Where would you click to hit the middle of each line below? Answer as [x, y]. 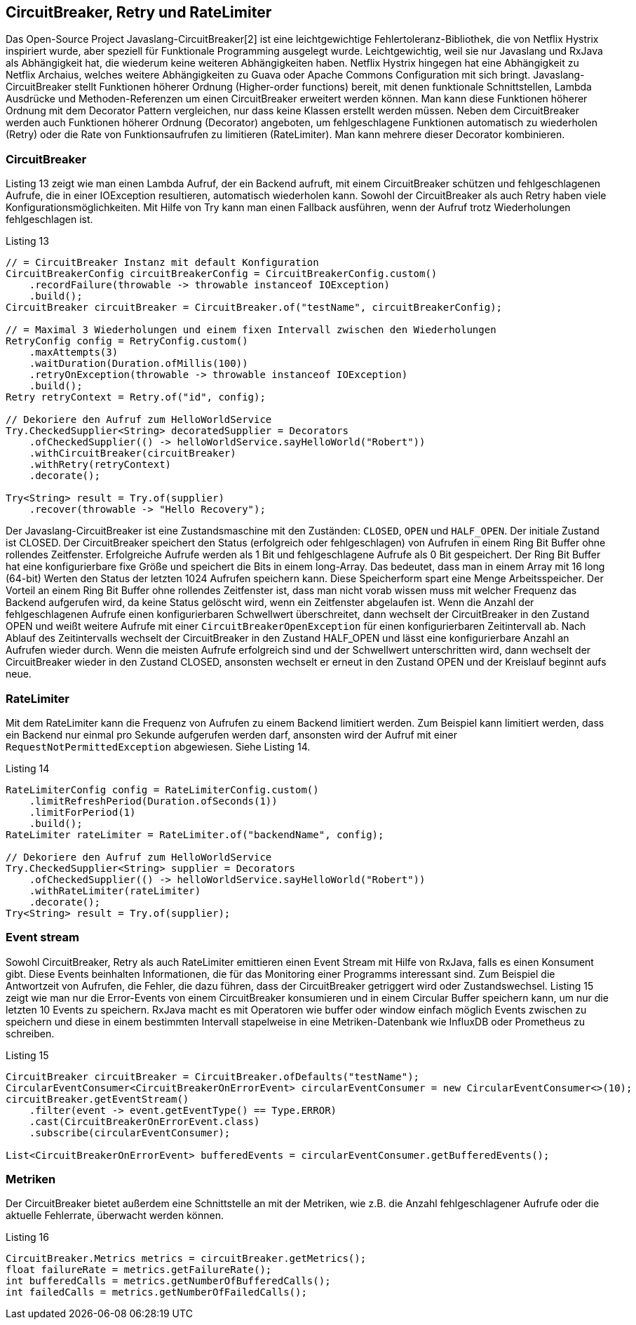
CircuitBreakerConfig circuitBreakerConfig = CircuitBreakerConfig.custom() [222, 274]
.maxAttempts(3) [74, 352]
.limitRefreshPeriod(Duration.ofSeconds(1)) [153, 801]
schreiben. [30, 1033]
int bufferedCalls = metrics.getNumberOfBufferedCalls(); [168, 1281]
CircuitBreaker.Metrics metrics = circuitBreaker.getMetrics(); [186, 1259]
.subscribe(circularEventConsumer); [130, 1132]
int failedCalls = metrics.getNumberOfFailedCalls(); [156, 1292]
